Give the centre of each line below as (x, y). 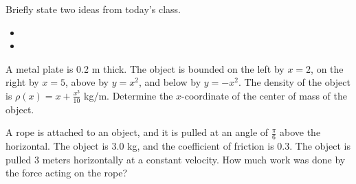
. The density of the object (294, 82)
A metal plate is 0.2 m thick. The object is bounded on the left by (145, 68)
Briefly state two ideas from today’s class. (93, 9)
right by (22, 82)
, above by (87, 82)
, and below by (170, 82)
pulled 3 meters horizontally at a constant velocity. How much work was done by (176, 159)
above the (300, 132)
